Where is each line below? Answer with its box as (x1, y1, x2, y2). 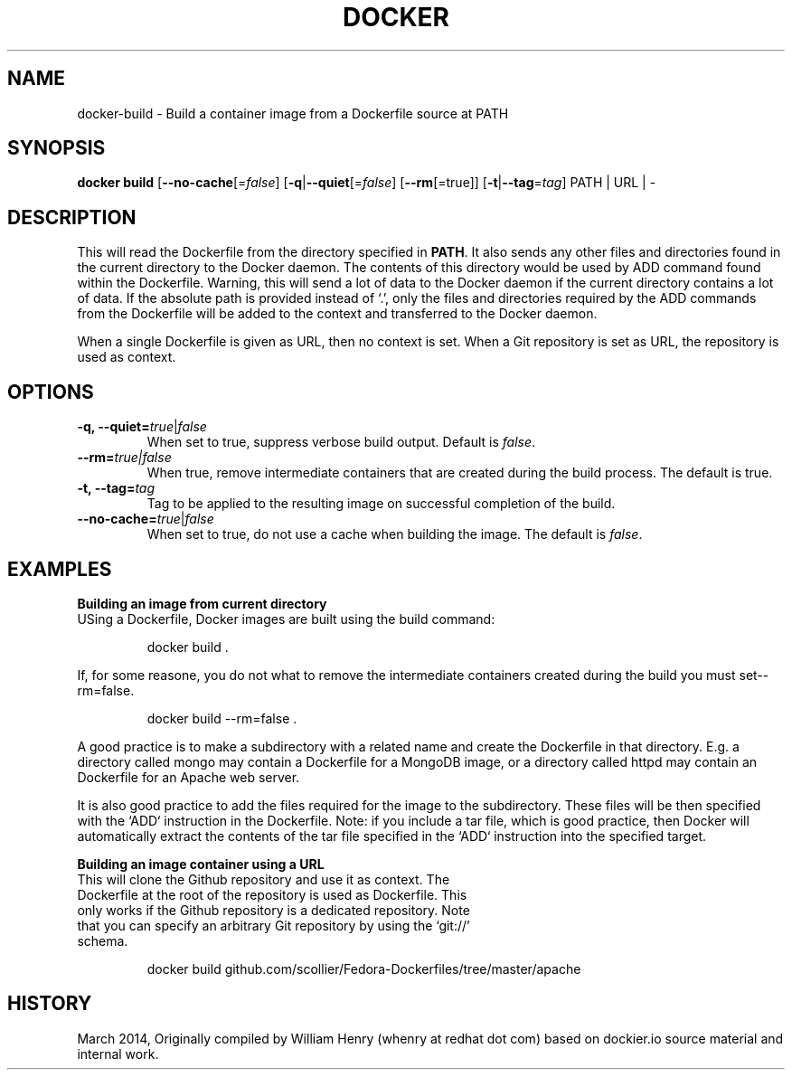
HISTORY (7, 992, 92, 1016)
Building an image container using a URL (77, 855, 325, 872)
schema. (77, 932, 128, 949)
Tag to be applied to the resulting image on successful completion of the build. (146, 496, 616, 512)
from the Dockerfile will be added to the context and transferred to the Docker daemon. (77, 306, 598, 322)
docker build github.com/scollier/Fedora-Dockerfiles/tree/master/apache (146, 960, 581, 977)
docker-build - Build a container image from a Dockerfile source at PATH (77, 105, 509, 121)
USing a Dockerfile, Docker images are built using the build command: (77, 610, 495, 627)
